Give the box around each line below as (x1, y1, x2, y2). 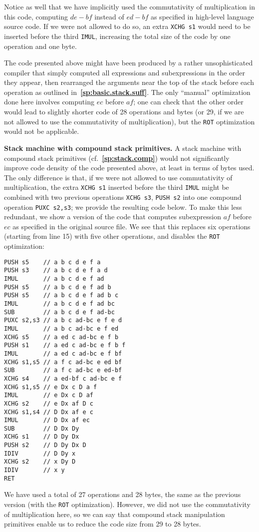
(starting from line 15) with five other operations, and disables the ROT (4, 231, 220, 241)
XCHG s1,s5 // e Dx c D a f (4, 383, 97, 391)
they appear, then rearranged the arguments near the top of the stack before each (4, 77, 254, 87)
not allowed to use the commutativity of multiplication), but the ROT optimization (4, 116, 255, 126)
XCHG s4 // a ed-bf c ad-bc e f (4, 375, 122, 382)
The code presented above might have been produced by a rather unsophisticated (4, 57, 253, 68)
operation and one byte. (4, 40, 77, 51)
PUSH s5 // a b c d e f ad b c (4, 292, 119, 299)
